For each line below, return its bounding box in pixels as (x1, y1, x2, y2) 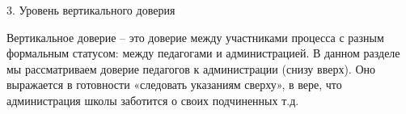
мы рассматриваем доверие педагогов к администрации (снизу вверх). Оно (6, 60, 375, 77)
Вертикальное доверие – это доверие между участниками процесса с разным (6, 28, 384, 45)
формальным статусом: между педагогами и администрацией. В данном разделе (6, 44, 400, 61)
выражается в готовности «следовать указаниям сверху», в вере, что (6, 76, 342, 93)
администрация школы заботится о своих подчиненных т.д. (6, 91, 299, 108)
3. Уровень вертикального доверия (6, 2, 176, 18)
